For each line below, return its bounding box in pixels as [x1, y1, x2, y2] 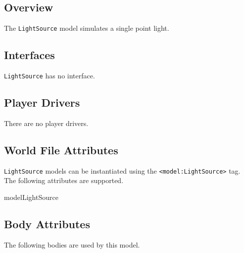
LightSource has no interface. [4, 70, 95, 81]
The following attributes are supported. [4, 175, 124, 186]
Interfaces [4, 47, 55, 63]
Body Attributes [4, 216, 90, 231]
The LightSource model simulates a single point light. [4, 23, 169, 33]
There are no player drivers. [4, 118, 89, 128]
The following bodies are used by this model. [4, 239, 140, 250]
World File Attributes [4, 142, 118, 157]
